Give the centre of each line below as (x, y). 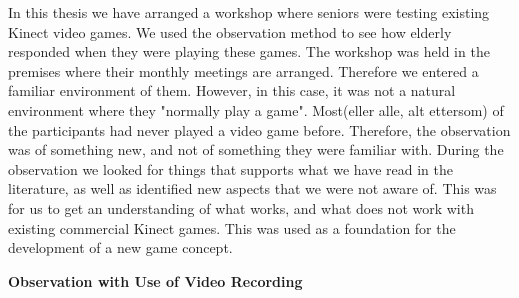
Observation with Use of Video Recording (155, 280)
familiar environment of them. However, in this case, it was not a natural (232, 90)
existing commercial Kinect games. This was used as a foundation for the (232, 227)
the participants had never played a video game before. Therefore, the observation (259, 129)
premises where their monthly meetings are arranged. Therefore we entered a (243, 70)
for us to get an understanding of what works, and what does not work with (241, 207)
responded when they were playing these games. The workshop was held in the (249, 51)
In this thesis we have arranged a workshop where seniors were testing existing (249, 12)
